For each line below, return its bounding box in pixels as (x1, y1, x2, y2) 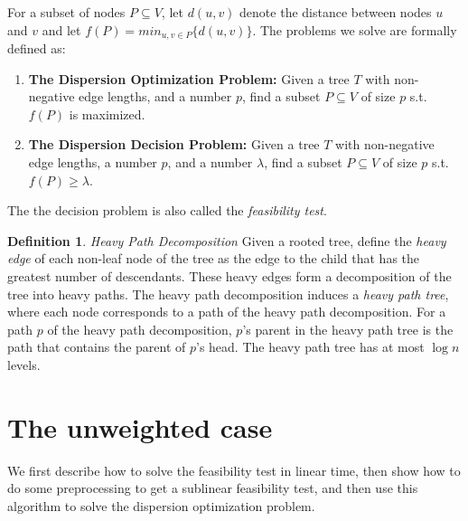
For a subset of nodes (7, 3, 126, 21)
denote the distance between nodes (239, 3, 432, 21)
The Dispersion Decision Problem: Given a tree (28, 135, 320, 154)
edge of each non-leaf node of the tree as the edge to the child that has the (7, 249, 420, 268)
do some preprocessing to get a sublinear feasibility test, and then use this (7, 478, 418, 497)
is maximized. (69, 104, 145, 123)
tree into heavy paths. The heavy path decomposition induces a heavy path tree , (7, 284, 449, 303)
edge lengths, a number (28, 153, 157, 172)
